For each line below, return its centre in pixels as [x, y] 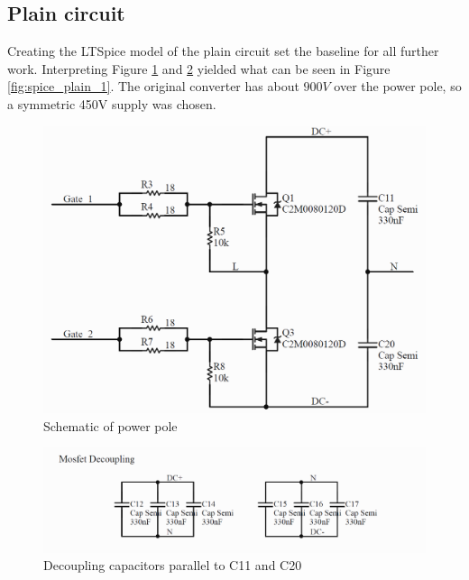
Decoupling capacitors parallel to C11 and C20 [173, 565]
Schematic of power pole [110, 425]
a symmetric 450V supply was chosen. [112, 103]
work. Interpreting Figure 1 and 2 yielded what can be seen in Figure [199, 68]
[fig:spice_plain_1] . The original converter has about [153, 86]
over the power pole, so [398, 86]
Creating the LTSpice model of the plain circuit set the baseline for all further [223, 51]
